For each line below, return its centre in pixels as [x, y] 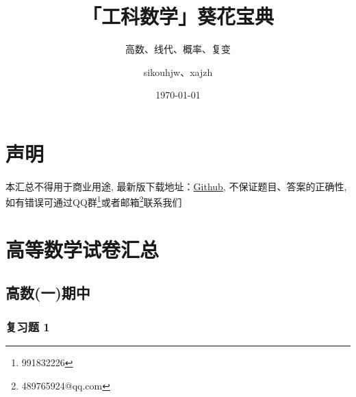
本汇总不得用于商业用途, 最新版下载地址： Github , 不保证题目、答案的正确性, [176, 186]
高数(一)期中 [48, 293]
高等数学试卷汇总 [82, 249]
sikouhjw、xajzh [178, 72]
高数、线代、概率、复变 [178, 49]
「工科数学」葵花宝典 [178, 16]
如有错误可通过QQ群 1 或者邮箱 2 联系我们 [94, 201]
